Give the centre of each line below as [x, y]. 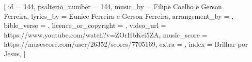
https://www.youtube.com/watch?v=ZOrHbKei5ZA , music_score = [106, 34]
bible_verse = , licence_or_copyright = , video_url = [85, 25]
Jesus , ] [15, 53]
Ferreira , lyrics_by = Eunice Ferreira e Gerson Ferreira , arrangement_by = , [119, 16]
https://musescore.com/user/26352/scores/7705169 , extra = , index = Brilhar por [126, 44]
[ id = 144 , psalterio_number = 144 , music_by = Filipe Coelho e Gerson [113, 6]
